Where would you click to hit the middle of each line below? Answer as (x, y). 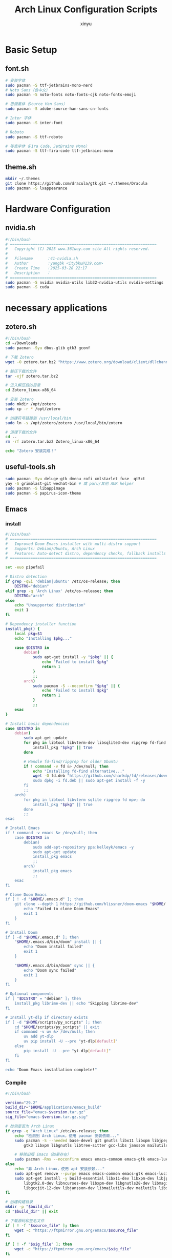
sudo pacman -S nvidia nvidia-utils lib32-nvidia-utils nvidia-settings (84, 282)
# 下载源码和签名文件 (25, 1221)
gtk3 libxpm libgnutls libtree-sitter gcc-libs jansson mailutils (96, 1145)
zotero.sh (21, 327)
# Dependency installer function (41, 624)
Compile (16, 1083)
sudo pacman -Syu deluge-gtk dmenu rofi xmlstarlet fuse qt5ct (75, 479)
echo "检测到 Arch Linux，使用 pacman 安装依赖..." (67, 1136)
